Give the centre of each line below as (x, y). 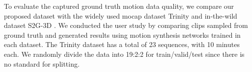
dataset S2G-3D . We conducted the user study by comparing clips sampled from (126, 25)
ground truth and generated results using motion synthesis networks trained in (122, 35)
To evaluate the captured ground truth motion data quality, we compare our (119, 6)
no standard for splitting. (42, 63)
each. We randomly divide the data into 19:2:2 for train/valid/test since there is (124, 54)
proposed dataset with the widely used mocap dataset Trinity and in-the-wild (121, 15)
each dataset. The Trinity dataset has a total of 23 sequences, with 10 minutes (122, 44)
